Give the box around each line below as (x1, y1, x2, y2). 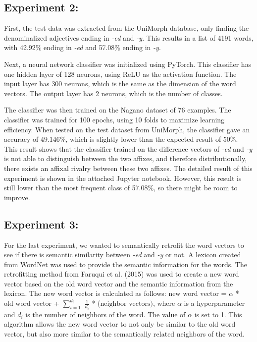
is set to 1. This (194, 309, 242, 319)
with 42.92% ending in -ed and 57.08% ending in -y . (4, 42, 161, 53)
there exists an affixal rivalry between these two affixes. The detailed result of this (4, 163, 253, 173)
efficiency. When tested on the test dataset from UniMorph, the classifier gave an (4, 124, 250, 134)
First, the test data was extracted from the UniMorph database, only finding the (4, 23, 249, 33)
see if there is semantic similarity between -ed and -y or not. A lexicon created (4, 249, 241, 260)
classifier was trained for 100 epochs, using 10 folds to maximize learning (4, 114, 225, 124)
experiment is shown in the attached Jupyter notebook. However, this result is (4, 172, 242, 183)
